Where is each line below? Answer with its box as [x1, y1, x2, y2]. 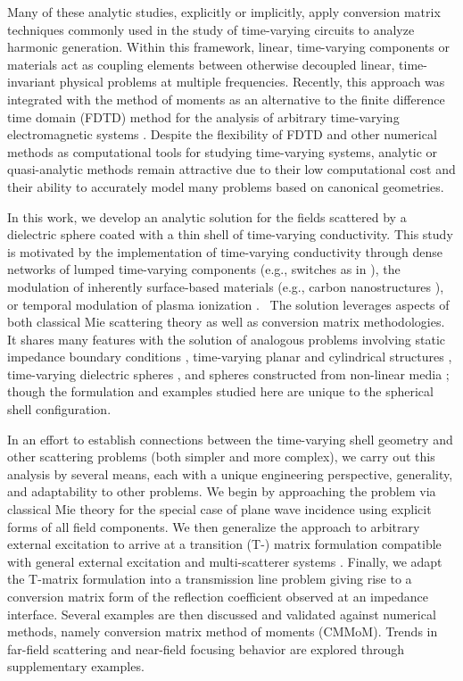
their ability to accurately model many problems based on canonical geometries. [7, 177, 444, 195]
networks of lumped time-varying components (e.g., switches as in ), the [7, 260, 401, 278]
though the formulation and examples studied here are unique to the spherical [7, 382, 434, 401]
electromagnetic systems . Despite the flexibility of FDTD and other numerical [7, 125, 437, 144]
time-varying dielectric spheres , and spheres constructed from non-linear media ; [7, 364, 450, 383]
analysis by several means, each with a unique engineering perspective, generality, [7, 464, 453, 483]
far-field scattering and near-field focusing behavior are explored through [7, 639, 404, 658]
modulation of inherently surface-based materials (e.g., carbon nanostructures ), [7, 277, 444, 295]
